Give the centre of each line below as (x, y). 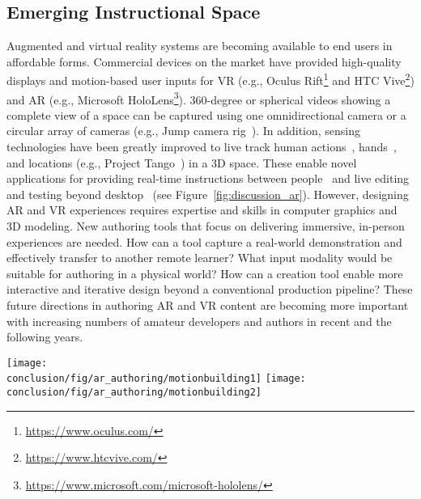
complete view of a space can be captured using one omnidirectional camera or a (206, 114)
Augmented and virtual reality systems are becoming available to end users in (200, 46)
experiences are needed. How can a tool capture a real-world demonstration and (204, 241)
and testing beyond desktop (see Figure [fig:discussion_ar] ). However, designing (208, 194)
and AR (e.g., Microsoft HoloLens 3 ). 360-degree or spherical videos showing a (199, 98)
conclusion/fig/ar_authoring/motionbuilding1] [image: (156, 379)
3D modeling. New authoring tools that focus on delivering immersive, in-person (206, 226)
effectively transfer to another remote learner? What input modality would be (200, 258)
